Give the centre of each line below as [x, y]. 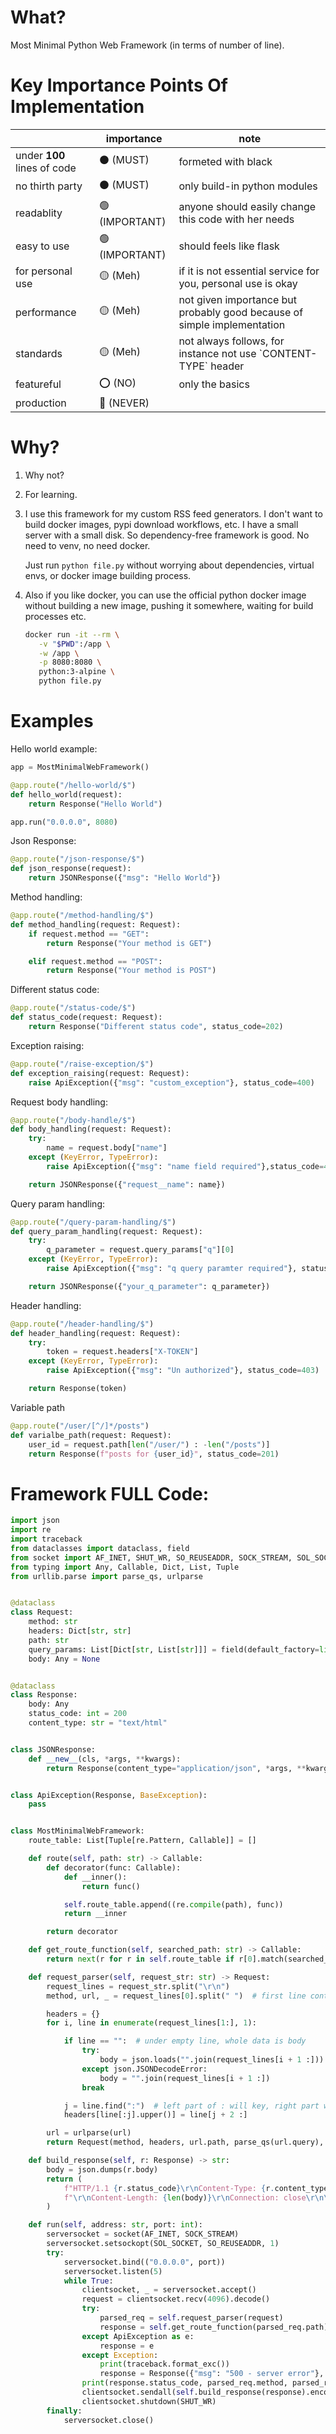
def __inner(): [95, 1877]
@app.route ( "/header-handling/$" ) [82, 1324]
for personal [44, 271]
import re [31, 1530]
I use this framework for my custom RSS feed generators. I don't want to [173, 513]
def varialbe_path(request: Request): [91, 1435]
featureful [38, 384]
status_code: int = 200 [78, 1714]
